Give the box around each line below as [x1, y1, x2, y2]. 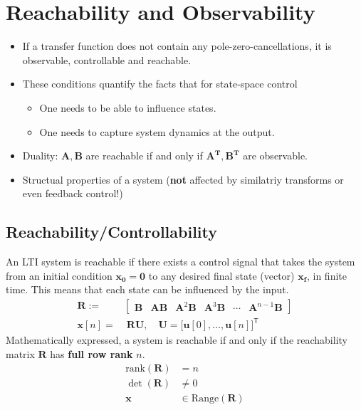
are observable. [243, 148, 308, 163]
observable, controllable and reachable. [22, 52, 192, 67]
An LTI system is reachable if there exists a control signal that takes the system [6, 254, 355, 269]
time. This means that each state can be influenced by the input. [6, 282, 289, 297]
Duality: [22, 148, 58, 163]
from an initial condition [6, 268, 113, 283]
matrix [6, 347, 35, 362]
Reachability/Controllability [6, 221, 218, 243]
